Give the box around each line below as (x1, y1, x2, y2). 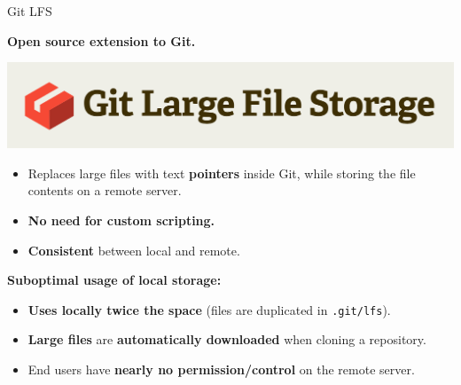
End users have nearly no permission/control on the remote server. (27, 359, 415, 378)
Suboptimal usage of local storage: (7, 271, 222, 289)
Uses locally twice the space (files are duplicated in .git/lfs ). (27, 300, 391, 318)
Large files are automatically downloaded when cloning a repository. (27, 330, 426, 349)
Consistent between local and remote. (27, 240, 240, 259)
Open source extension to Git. (7, 31, 196, 50)
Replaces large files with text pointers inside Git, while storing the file (27, 163, 416, 182)
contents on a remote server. (27, 181, 182, 200)
